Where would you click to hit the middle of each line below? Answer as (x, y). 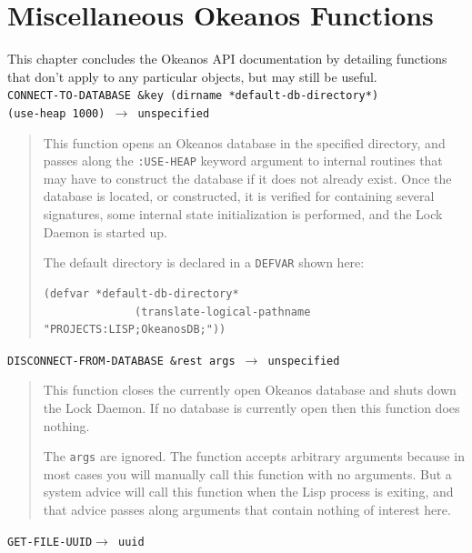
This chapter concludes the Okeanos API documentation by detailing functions (227, 59)
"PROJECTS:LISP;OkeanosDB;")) (135, 330)
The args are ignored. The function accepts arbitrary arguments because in (254, 456)
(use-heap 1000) (56, 113)
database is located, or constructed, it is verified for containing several (239, 196)
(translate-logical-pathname (223, 312)
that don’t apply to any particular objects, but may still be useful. (192, 76)
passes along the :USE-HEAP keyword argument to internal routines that (243, 161)
